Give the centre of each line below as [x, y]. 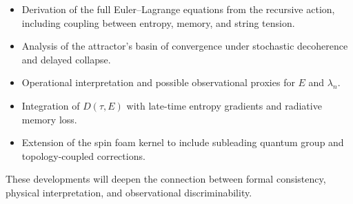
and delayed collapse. [66, 59]
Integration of [51, 105]
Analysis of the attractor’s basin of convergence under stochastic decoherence [185, 46]
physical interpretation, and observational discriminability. [129, 192]
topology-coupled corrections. [83, 155]
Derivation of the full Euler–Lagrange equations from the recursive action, [178, 9]
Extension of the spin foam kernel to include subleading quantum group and [183, 142]
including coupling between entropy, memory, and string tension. [158, 22]
